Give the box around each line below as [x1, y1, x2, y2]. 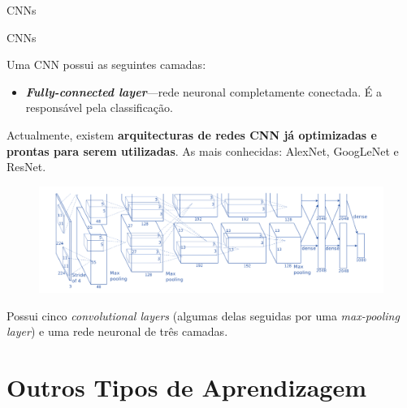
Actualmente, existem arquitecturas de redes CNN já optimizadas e [6, 126, 377, 143]
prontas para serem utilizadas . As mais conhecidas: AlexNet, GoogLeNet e [6, 142, 399, 159]
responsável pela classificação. [25, 99, 173, 116]
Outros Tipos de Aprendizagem [6, 370, 367, 403]
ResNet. [6, 158, 46, 175]
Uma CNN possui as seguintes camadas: [6, 56, 206, 73]
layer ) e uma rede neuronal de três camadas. [6, 323, 228, 340]
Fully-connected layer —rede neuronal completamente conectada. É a [25, 83, 382, 100]
